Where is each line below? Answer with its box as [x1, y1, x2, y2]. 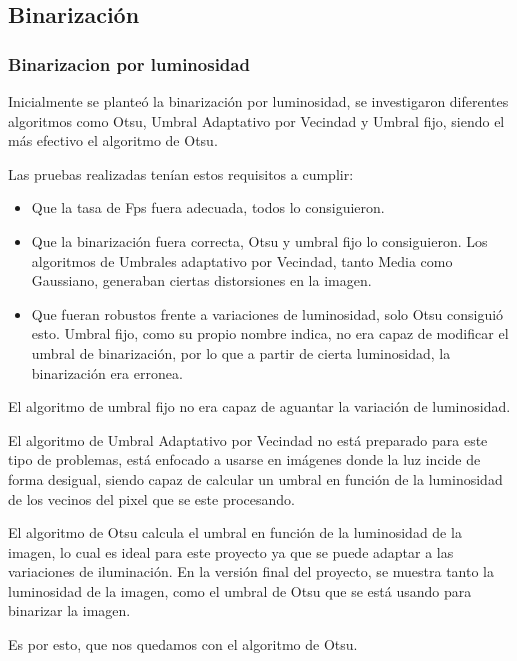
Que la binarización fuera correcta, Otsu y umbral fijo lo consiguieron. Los [31, 230, 488, 251]
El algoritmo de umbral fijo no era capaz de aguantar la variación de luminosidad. [8, 396, 511, 417]
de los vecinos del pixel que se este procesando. [8, 488, 295, 509]
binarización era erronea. [31, 362, 183, 383]
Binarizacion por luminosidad [8, 51, 250, 76]
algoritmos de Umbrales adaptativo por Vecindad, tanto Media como [31, 250, 453, 271]
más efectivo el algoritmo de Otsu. [8, 130, 218, 151]
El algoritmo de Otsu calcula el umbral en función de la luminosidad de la [8, 522, 462, 543]
